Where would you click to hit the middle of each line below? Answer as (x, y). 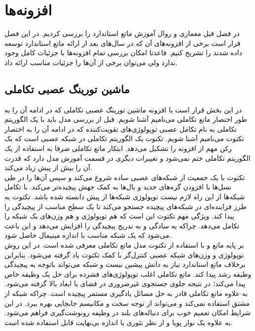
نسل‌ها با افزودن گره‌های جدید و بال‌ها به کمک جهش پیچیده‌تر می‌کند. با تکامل (118, 187)
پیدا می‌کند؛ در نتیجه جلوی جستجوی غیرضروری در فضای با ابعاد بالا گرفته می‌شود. (125, 283)
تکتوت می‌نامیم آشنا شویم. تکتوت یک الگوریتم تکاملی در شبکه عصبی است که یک (124, 138)
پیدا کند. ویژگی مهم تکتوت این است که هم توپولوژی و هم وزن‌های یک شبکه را (119, 216)
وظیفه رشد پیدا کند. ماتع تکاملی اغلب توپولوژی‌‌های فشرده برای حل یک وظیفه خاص (128, 274)
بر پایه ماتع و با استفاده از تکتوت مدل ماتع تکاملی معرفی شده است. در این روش (124, 245)
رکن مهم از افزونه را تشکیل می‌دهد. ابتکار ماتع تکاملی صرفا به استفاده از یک (118, 148)
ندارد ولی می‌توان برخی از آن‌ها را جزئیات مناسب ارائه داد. (91, 62)
